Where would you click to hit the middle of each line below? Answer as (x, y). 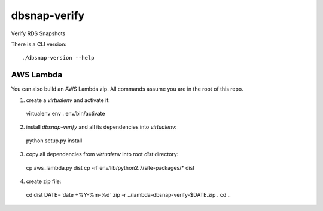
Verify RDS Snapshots (38, 33)
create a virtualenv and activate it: (68, 100)
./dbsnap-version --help (58, 58)
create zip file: (44, 181)
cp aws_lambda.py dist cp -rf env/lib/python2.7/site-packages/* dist (110, 167)
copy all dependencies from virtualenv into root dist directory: (102, 154)
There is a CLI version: (39, 44)
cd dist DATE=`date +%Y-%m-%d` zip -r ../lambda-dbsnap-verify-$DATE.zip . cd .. (129, 195)
